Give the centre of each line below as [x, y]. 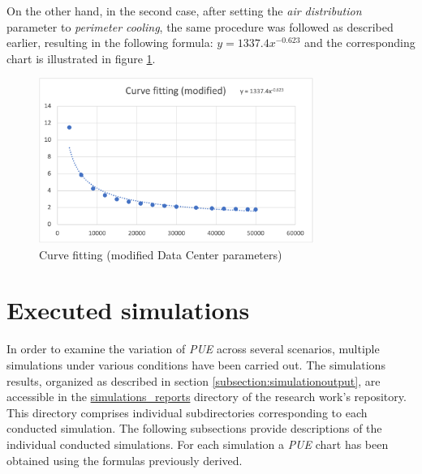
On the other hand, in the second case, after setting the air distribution [184, 11]
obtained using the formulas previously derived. [125, 460]
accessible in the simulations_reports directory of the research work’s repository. [207, 397]
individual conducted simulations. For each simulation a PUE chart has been [198, 444]
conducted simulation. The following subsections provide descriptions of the [194, 428]
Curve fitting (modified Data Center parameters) [161, 254]
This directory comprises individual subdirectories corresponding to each [187, 412]
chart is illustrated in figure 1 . [81, 58]
